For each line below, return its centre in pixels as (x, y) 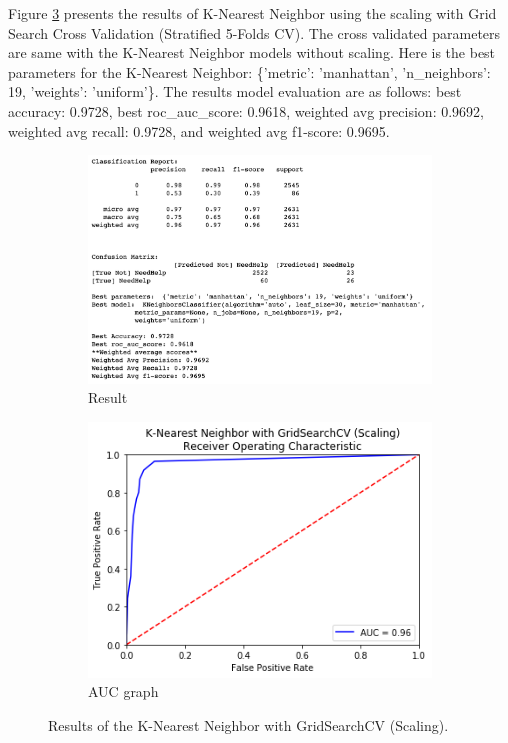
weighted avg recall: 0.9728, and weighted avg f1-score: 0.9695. (199, 130)
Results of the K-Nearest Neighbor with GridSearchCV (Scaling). (248, 725)
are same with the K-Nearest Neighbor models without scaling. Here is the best (252, 52)
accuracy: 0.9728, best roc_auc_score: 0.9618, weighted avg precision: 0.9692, (246, 110)
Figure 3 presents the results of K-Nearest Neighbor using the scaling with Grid (252, 13)
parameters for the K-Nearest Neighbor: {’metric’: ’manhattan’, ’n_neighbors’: (249, 71)
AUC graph (123, 691)
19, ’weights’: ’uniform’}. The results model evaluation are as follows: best (235, 91)
